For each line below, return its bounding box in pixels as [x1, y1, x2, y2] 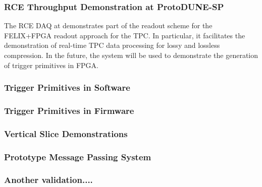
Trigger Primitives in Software [4, 81, 130, 94]
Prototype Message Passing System [4, 150, 151, 163]
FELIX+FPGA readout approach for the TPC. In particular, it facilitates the [4, 30, 245, 40]
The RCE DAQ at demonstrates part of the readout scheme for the [4, 20, 213, 31]
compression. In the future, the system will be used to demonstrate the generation [4, 50, 258, 60]
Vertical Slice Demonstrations [4, 127, 128, 140]
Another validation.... [4, 173, 93, 186]
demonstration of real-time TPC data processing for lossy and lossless [4, 40, 220, 50]
